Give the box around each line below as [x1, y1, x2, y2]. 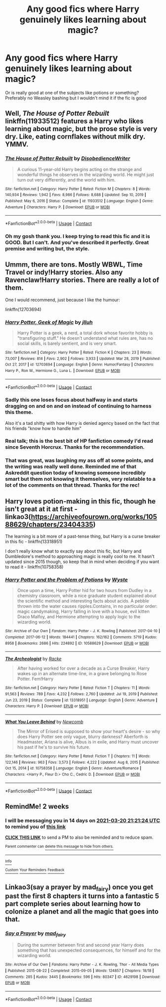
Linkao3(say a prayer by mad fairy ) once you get [5, 883, 154, 892]
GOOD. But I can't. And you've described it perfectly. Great [5, 239, 149, 246]
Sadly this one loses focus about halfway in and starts [5, 397, 138, 404]
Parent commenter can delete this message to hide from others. [5, 844, 114, 849]
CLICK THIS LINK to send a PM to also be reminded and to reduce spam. [5, 834, 154, 840]
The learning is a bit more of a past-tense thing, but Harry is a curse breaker [5, 533, 161, 540]
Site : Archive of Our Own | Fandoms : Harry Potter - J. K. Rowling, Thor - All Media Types [5, 962, 159, 967]
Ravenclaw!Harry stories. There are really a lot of [5, 276, 160, 284]
